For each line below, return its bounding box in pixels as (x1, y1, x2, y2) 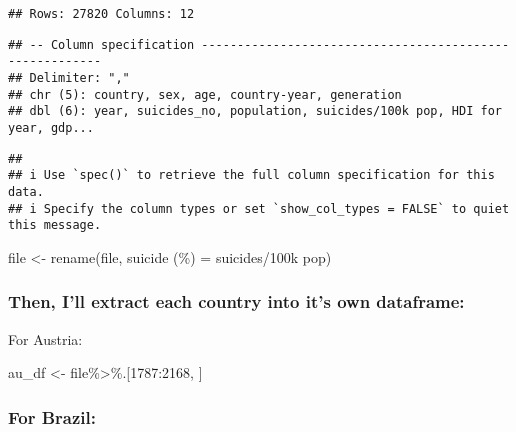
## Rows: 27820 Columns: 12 (8, 7, 195, 21)
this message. (8, 218, 102, 233)
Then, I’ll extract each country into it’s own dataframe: (8, 289, 465, 314)
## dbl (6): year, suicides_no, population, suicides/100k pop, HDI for (8, 104, 502, 119)
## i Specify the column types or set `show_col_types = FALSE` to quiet (8, 201, 510, 216)
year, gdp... (8, 120, 94, 135)
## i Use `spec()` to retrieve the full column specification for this (8, 168, 495, 183)
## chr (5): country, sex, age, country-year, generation (8, 87, 402, 102)
